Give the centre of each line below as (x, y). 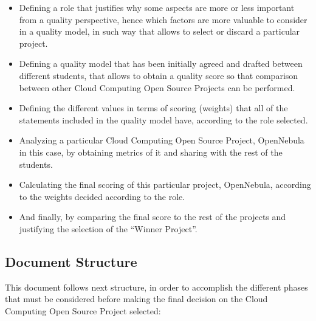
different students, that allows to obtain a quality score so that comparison (159, 75)
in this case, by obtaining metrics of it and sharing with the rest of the (151, 152)
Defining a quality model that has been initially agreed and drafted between (161, 64)
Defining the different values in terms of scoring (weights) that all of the (153, 108)
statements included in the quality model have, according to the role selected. (163, 119)
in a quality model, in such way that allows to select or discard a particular (160, 31)
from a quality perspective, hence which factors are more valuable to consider (163, 19)
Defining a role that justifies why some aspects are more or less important (157, 7)
